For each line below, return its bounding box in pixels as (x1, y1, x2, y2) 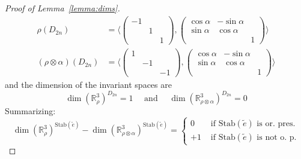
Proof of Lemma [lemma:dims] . (5, 2, 120, 14)
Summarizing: (5, 105, 56, 117)
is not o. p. (257, 133, 297, 142)
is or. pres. (257, 119, 296, 128)
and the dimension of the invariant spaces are (5, 78, 172, 90)
